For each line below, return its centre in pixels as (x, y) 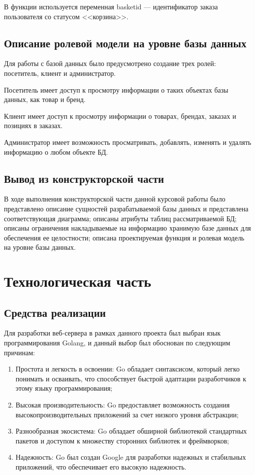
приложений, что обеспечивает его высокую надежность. (101, 467)
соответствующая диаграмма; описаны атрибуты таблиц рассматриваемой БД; (120, 218)
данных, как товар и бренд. (45, 99)
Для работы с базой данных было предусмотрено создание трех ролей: (110, 63)
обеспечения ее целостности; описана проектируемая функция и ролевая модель (124, 237)
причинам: (19, 352)
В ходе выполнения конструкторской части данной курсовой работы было (115, 199)
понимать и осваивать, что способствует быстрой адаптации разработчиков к (131, 378)
